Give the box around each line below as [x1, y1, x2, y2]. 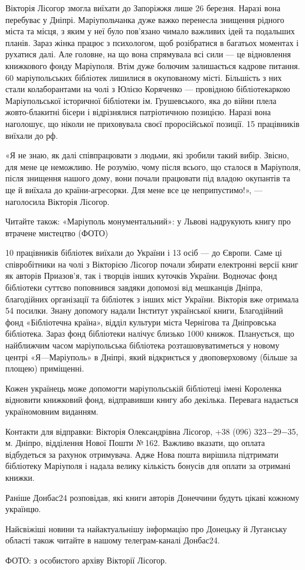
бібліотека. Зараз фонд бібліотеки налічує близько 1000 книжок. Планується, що [5, 327, 294, 340]
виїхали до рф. [5, 129, 58, 141]
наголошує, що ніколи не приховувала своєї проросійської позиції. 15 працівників [5, 117, 300, 129]
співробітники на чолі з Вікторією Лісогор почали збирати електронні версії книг [5, 258, 299, 270]
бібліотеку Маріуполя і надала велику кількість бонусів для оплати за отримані [5, 460, 291, 472]
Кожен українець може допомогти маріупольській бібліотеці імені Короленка [5, 382, 282, 394]
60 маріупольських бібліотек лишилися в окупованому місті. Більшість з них [5, 71, 282, 83]
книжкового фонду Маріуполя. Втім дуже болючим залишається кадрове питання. [5, 59, 300, 71]
